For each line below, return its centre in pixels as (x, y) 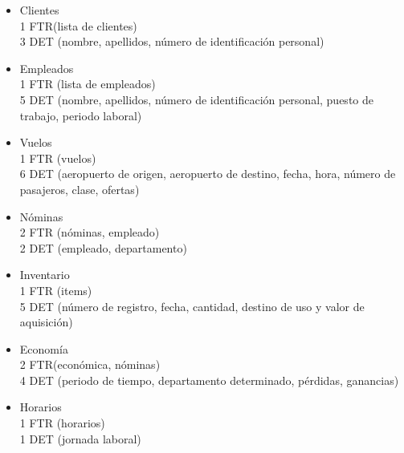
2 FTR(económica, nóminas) (90, 364)
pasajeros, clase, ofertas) (80, 189)
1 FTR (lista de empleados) (88, 84)
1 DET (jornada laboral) (80, 438)
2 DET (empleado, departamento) (103, 247)
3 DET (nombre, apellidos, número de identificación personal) (172, 41)
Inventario (45, 275)
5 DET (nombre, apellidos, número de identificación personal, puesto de (196, 99)
